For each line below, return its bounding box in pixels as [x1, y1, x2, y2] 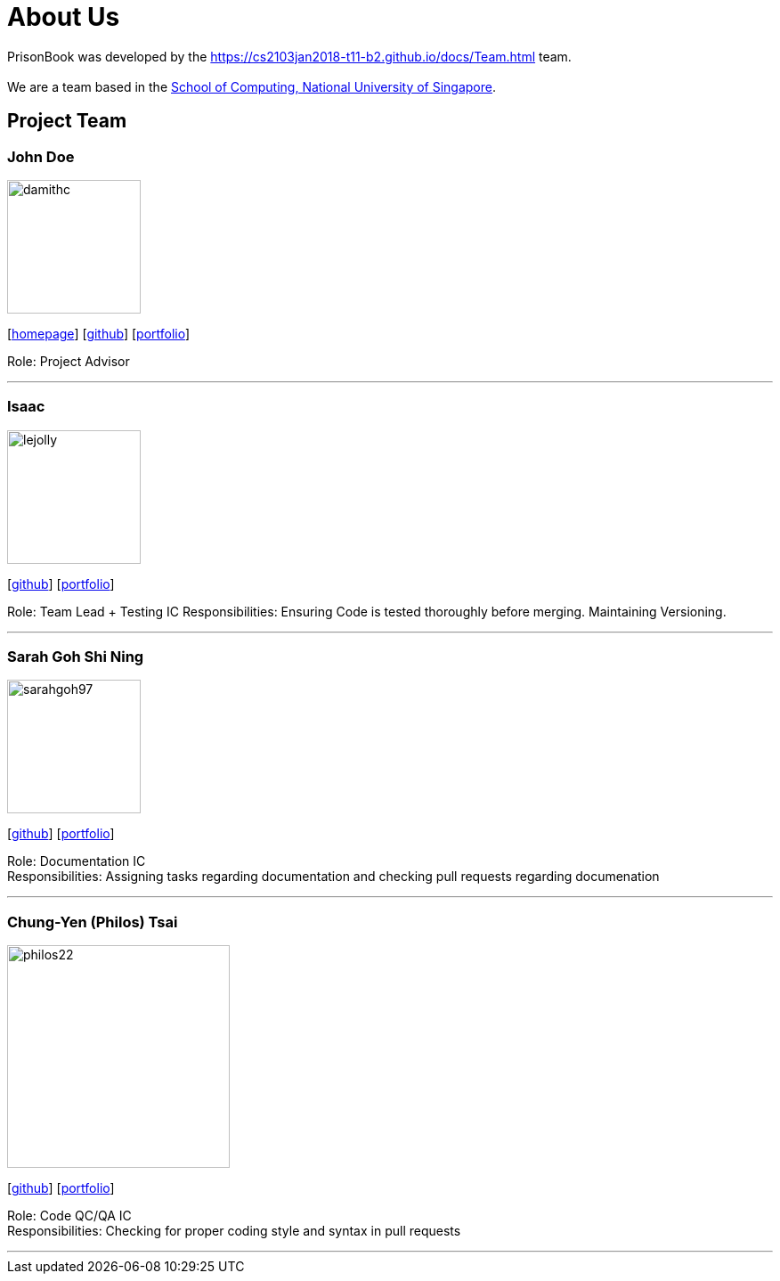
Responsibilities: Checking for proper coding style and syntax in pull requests [7, 1223, 461, 1239]
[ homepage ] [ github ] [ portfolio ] [7, 325, 191, 341]
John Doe [7, 147, 75, 166]
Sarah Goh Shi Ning [7, 648, 144, 666]
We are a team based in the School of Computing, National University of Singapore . [7, 78, 497, 94]
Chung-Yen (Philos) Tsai [7, 912, 178, 931]
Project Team [7, 110, 127, 133]
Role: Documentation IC [7, 853, 146, 869]
